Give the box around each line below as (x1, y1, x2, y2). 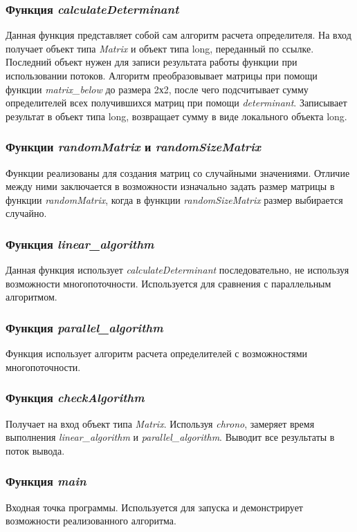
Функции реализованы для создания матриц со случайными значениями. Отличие (6, 165, 350, 180)
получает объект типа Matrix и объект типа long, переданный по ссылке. (6, 41, 314, 55)
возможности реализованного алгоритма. (6, 513, 176, 528)
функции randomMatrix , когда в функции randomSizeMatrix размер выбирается (6, 192, 343, 207)
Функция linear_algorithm (6, 235, 154, 252)
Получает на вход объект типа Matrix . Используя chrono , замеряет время (6, 416, 315, 430)
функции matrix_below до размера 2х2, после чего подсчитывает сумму (6, 82, 309, 96)
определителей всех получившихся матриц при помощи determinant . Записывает (6, 95, 347, 110)
